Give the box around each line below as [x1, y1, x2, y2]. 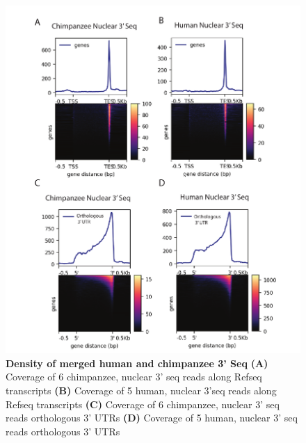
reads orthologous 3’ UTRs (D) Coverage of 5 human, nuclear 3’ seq [6, 410, 298, 425]
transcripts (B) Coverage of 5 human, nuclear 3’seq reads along [6, 383, 277, 398]
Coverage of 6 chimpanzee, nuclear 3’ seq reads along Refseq [6, 369, 262, 384]
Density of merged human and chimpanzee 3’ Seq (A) [6, 355, 268, 370]
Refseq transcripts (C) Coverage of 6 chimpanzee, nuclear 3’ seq [6, 396, 280, 411]
